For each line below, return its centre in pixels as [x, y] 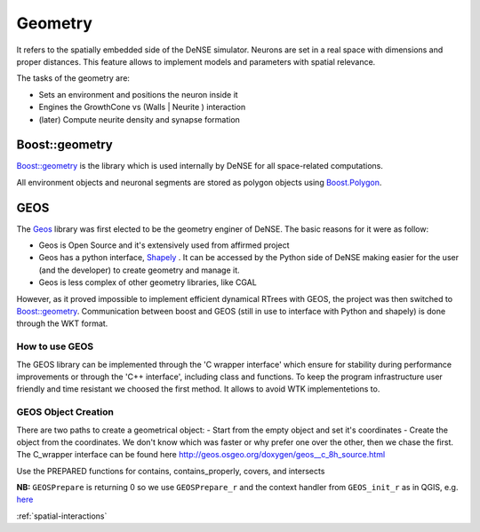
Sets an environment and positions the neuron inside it [139, 94]
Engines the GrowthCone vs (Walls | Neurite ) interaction [142, 107]
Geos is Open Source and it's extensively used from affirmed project [164, 245]
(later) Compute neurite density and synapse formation [139, 119]
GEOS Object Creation [65, 412]
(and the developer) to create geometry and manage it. [139, 270]
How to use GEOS [55, 346]
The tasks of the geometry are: [73, 78]
